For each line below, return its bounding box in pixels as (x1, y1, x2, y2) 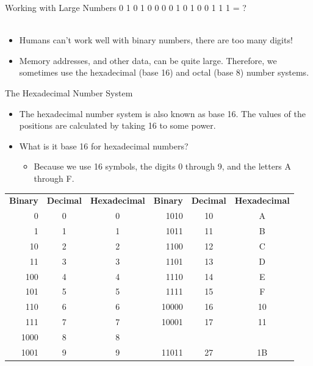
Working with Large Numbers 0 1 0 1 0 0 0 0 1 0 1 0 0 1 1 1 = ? (5, 1, 246, 13)
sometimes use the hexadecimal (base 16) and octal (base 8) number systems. (19, 66, 309, 79)
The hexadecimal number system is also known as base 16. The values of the (19, 107, 306, 120)
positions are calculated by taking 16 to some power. (19, 119, 216, 132)
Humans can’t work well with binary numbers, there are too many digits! (19, 34, 293, 46)
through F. (34, 171, 74, 184)
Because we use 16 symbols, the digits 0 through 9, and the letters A (34, 160, 292, 173)
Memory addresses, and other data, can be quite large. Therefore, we (19, 54, 277, 66)
